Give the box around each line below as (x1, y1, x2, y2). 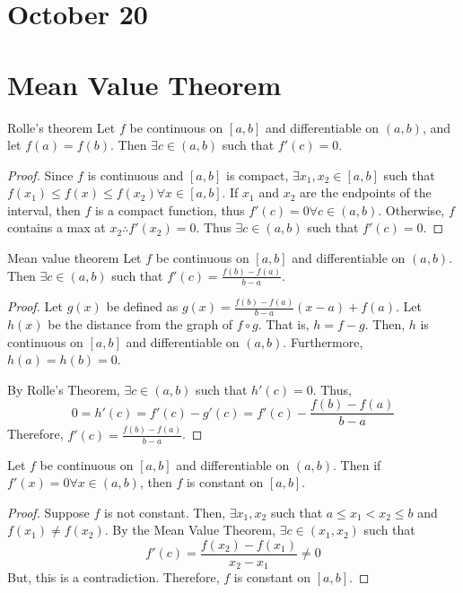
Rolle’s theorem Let (7, 118, 116, 136)
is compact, (226, 165, 289, 184)
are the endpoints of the (300, 183, 432, 202)
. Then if (333, 455, 381, 474)
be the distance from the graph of (48, 314, 233, 333)
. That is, (258, 314, 310, 333)
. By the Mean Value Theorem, (104, 520, 276, 539)
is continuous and (87, 165, 184, 184)
